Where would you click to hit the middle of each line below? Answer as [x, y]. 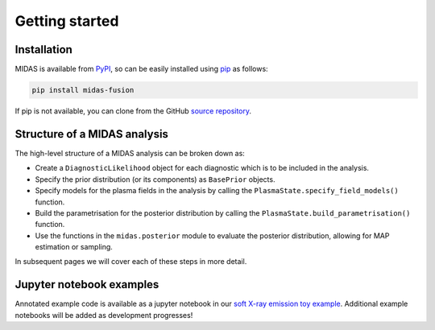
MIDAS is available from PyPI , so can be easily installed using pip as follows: [142, 69]
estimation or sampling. [74, 247]
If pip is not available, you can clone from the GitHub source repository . [133, 111]
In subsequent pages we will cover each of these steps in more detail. [131, 262]
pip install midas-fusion [83, 90]
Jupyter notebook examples [87, 285]
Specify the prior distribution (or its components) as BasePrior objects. [155, 179]
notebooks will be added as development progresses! [104, 315]
